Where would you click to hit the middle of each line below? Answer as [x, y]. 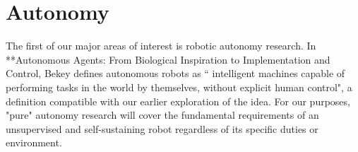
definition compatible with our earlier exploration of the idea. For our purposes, [178, 101]
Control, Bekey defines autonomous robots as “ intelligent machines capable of [175, 73]
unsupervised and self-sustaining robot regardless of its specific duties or [162, 128]
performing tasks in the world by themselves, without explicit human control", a [179, 87]
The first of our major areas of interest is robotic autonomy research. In [161, 46]
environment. [34, 142]
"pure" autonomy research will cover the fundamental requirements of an [162, 115]
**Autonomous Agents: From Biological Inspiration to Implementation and [168, 59]
